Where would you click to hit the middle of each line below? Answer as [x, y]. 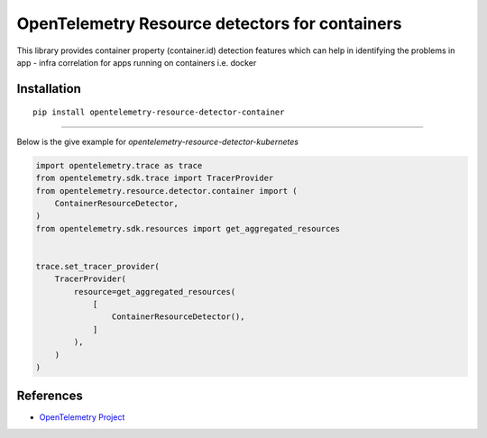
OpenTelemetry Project [82, 417]
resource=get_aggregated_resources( [155, 292]
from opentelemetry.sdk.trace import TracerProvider [155, 178]
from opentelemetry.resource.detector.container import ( [166, 191]
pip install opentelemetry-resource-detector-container [159, 112]
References [50, 396]
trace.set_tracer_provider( [97, 266]
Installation [49, 89]
